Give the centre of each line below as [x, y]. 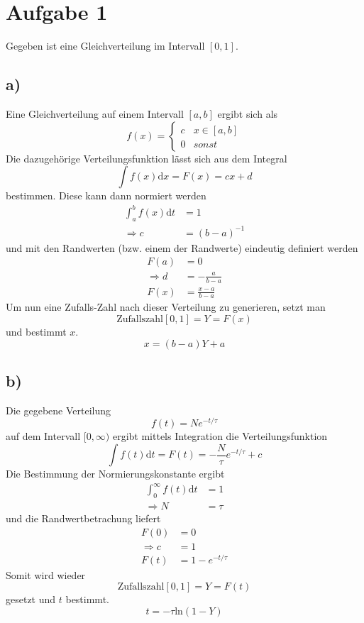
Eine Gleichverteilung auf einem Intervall [95, 113]
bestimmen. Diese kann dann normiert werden [106, 195]
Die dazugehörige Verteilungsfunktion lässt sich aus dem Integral [147, 158]
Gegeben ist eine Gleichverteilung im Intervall [105, 46]
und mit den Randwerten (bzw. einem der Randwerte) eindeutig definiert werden [182, 247]
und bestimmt [36, 332]
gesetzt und [31, 599]
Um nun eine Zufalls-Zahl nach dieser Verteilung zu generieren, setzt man [166, 307]
